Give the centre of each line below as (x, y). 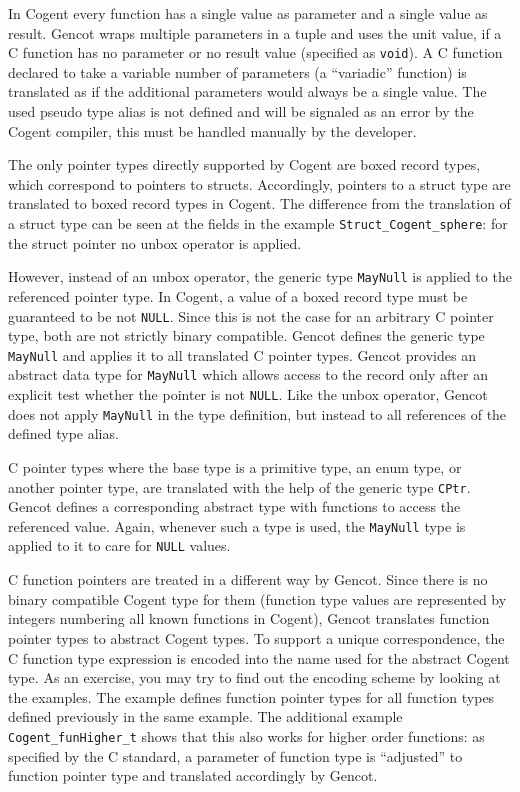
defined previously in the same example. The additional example (205, 716)
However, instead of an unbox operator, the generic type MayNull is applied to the (260, 276)
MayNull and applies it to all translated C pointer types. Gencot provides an (242, 354)
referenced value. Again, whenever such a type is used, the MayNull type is (237, 525)
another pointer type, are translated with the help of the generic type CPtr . (239, 486)
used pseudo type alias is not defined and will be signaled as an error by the (241, 111)
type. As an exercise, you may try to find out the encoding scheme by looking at (254, 677)
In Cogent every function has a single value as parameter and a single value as (248, 13)
